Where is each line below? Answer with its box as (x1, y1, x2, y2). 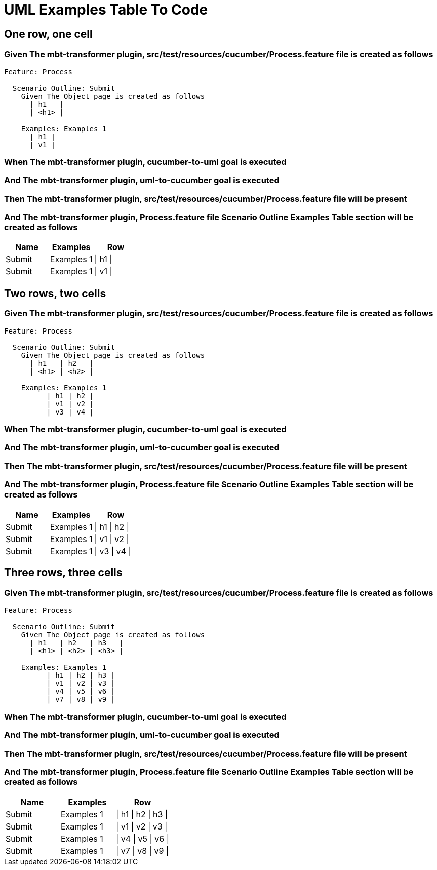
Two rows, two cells (4, 286, 106, 300)
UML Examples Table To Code (4, 1, 208, 18)
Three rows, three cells (4, 566, 123, 579)
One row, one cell (4, 27, 93, 40)
